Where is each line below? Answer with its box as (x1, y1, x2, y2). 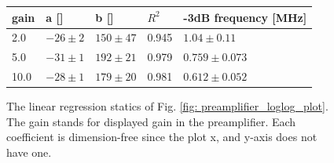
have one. (6, 143, 52, 160)
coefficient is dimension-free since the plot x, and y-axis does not (6, 129, 317, 145)
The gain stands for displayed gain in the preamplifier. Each (6, 113, 296, 129)
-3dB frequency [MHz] (183, 9, 307, 25)
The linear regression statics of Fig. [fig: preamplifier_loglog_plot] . (6, 98, 328, 114)
